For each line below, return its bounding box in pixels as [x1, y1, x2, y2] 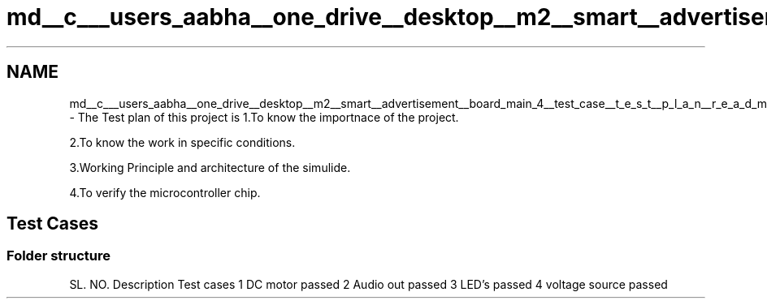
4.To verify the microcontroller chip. [69, 185, 261, 200]
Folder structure [6, 247, 110, 264]
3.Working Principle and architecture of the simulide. [69, 160, 351, 174]
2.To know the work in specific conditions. [69, 135, 296, 149]
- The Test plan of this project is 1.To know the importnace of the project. [69, 110, 459, 124]
